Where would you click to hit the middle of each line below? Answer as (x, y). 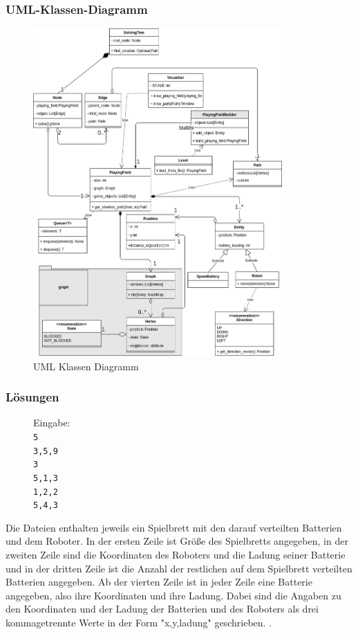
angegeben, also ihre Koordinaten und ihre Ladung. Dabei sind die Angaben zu (173, 595)
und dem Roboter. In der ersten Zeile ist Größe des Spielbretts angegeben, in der (177, 541)
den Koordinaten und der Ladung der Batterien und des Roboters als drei (162, 609)
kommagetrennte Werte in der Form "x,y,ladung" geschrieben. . (139, 623)
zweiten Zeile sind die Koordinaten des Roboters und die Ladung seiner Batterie (176, 555)
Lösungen (32, 397)
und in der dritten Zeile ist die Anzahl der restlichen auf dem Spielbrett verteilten (179, 568)
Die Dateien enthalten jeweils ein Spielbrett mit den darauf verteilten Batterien (174, 527)
